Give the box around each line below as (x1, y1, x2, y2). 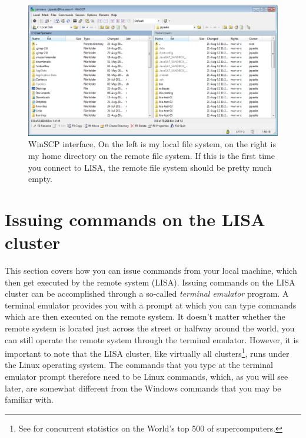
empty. (28, 172, 52, 185)
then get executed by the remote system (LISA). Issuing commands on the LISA (5, 276, 295, 288)
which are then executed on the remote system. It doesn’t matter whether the (5, 310, 285, 323)
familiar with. (5, 393, 54, 406)
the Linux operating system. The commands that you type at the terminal (5, 359, 273, 371)
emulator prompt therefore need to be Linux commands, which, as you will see (5, 370, 288, 383)
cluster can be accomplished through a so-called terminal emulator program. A (5, 287, 289, 300)
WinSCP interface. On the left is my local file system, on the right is (28, 138, 276, 150)
